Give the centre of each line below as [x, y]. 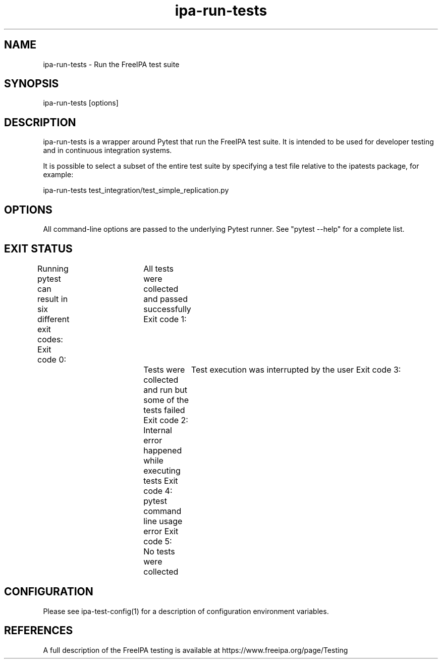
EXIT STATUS [38, 248]
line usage [163, 521]
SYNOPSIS [32, 84]
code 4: [158, 491]
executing [162, 470]
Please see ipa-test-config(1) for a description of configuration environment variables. [186, 611]
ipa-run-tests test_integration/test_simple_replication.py [136, 190]
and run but [165, 390]
